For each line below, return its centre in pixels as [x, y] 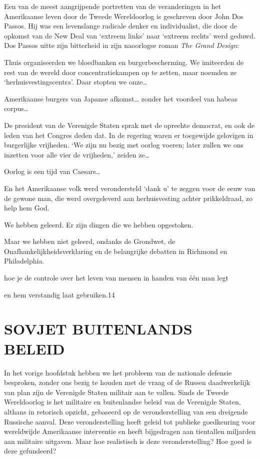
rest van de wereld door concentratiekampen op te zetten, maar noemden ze [120, 72]
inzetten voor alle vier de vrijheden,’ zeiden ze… [77, 154]
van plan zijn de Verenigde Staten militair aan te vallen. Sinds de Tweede [116, 392]
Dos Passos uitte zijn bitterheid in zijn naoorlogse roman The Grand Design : [121, 45]
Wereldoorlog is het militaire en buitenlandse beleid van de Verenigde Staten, [122, 402]
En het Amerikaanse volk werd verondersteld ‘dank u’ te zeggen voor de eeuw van [130, 188]
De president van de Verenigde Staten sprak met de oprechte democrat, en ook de [129, 125]
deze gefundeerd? [30, 451]
